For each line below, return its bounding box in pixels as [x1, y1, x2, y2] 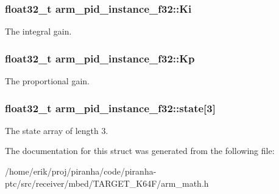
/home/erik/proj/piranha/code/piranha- [5, 165, 157, 178]
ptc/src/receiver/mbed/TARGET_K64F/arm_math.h [5, 176, 209, 189]
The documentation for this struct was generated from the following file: [5, 144, 275, 157]
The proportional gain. [5, 75, 90, 87]
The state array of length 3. [5, 124, 108, 136]
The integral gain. [5, 25, 72, 38]
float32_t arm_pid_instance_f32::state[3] [5, 100, 216, 115]
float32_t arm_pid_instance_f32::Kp [5, 50, 195, 65]
